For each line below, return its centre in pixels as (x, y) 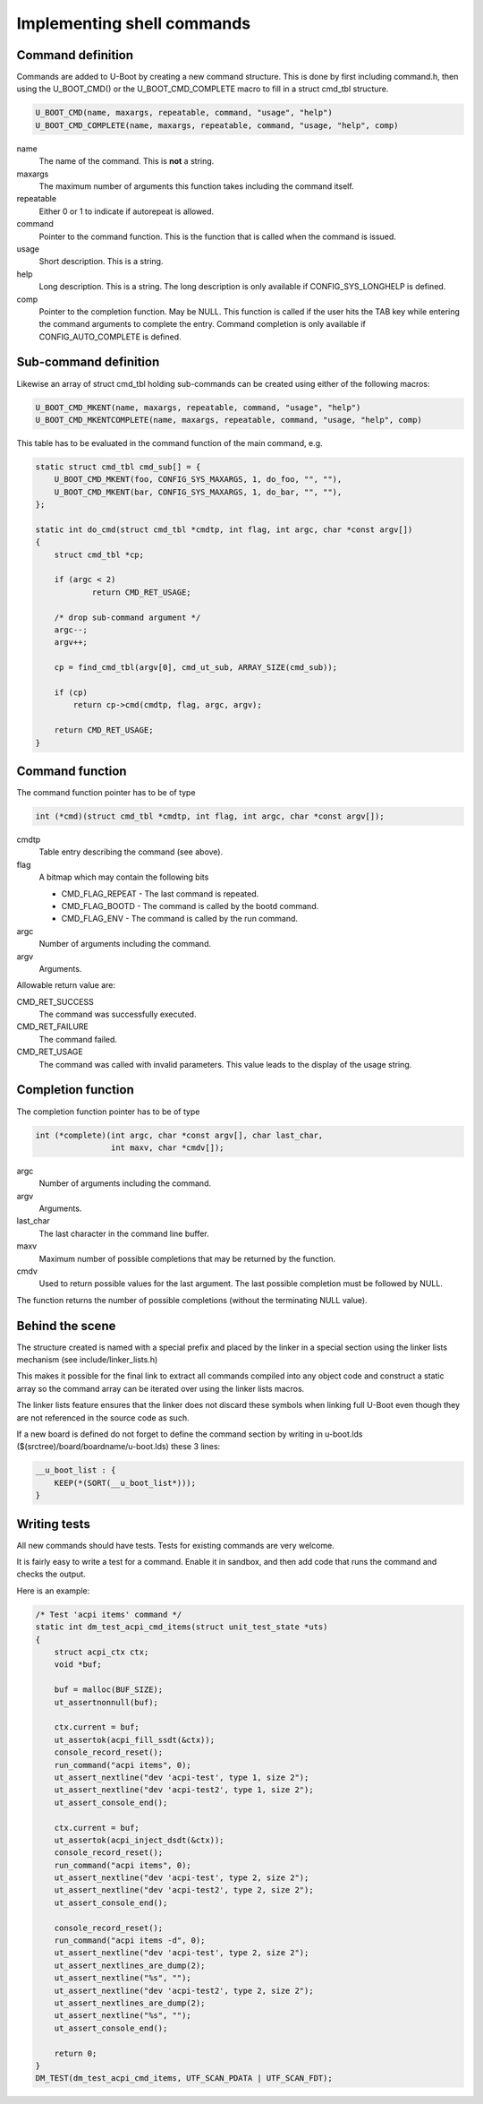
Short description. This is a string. (101, 262)
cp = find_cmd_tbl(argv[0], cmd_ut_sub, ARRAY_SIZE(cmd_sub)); (196, 668)
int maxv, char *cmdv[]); (167, 1147)
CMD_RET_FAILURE (52, 1026)
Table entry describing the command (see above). (131, 852)
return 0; (76, 2053)
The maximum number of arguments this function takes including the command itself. (196, 186)
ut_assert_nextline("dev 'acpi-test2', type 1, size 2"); (184, 1790)
